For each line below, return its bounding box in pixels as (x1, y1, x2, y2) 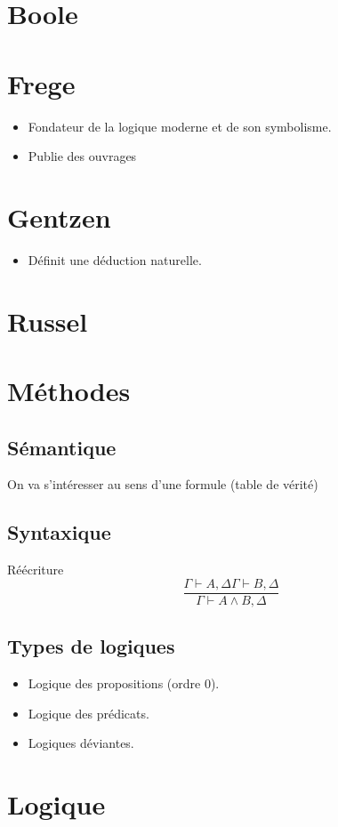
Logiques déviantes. (28, 734, 134, 752)
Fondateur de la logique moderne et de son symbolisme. (28, 116, 332, 135)
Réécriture (7, 560, 64, 579)
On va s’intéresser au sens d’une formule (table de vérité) (7, 475, 318, 494)
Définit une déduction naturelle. (28, 250, 202, 269)
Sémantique (7, 433, 117, 461)
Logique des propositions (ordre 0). (28, 674, 220, 693)
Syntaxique (7, 518, 111, 546)
